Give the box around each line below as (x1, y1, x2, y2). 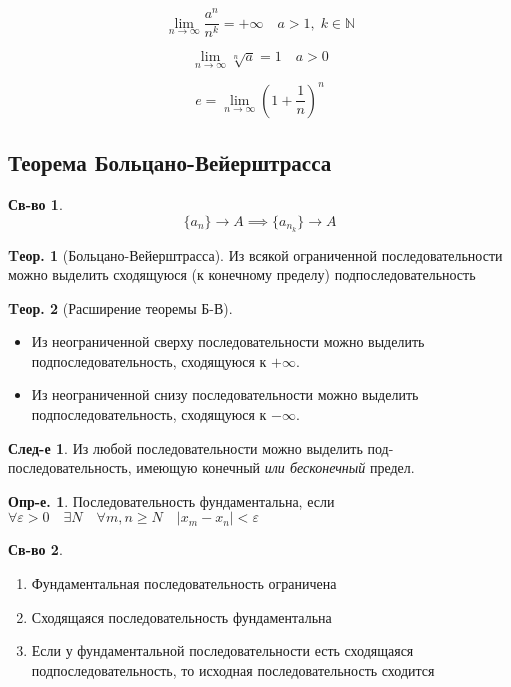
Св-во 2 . (8, 539, 63, 560)
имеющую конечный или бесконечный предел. (136, 457, 415, 478)
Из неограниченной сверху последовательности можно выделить (31, 331, 425, 352)
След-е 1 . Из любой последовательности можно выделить (8, 437, 363, 458)
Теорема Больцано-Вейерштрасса (8, 147, 332, 178)
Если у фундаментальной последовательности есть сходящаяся (31, 640, 414, 661)
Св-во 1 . (8, 194, 63, 215)
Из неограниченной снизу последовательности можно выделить (31, 384, 419, 405)
